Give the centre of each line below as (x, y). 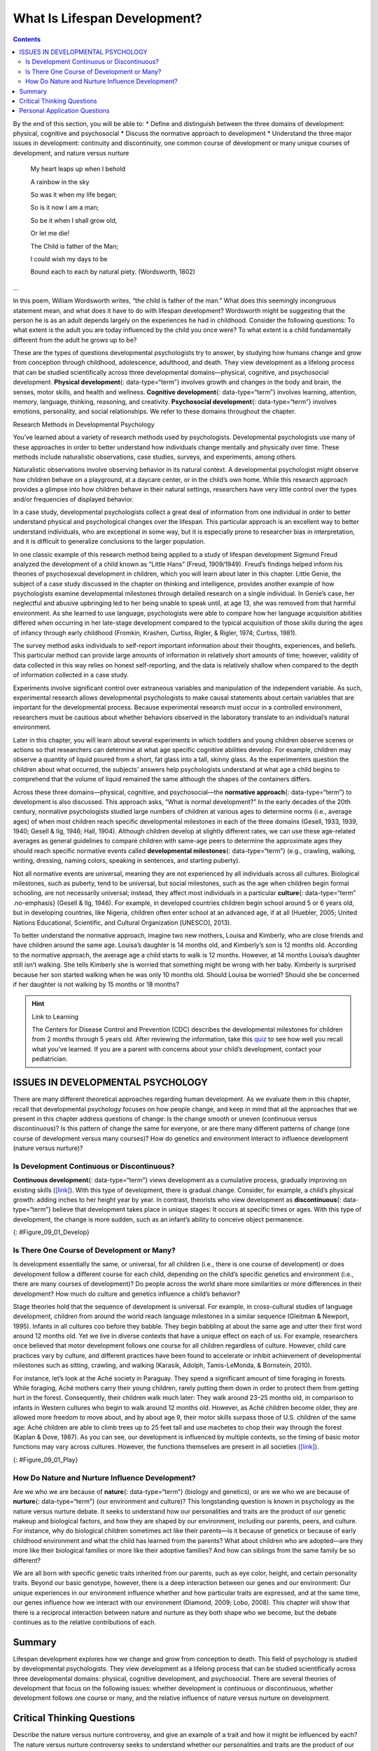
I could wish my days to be (69, 258)
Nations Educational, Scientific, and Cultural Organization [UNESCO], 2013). (122, 922)
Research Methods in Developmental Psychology (84, 424)
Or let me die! (50, 233)
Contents (27, 39)
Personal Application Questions (64, 111)
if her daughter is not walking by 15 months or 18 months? (96, 984)
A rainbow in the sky (60, 181)
